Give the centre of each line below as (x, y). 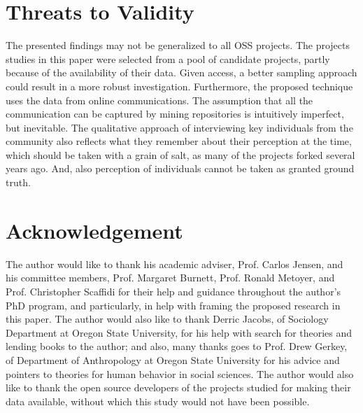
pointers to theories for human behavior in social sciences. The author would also (180, 373)
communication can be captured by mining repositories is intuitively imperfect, (175, 114)
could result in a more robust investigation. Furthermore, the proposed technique (179, 86)
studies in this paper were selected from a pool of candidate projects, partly (168, 58)
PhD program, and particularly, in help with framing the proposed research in (173, 305)
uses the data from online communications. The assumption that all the (159, 100)
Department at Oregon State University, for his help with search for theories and (179, 332)
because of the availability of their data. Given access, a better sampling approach (181, 72)
